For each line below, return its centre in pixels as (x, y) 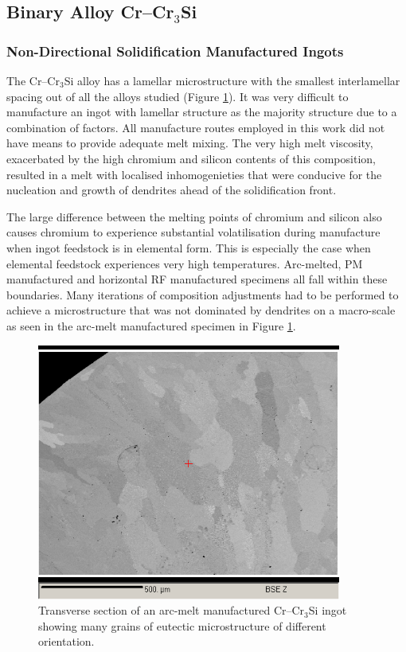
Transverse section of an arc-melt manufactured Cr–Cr (172, 610)
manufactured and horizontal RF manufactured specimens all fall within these (197, 279)
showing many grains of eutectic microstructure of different (182, 625)
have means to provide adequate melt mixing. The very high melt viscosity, (190, 143)
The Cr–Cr (33, 80)
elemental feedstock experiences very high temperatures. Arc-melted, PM (185, 263)
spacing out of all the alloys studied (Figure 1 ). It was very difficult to (178, 96)
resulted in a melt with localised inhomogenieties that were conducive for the (194, 174)
